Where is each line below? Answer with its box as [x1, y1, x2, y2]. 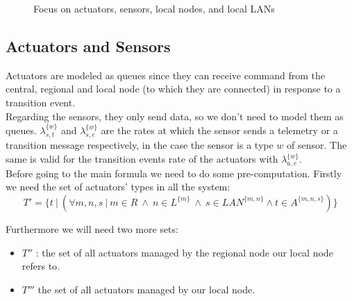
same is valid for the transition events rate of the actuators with [6, 152, 278, 165]
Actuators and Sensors [6, 35, 171, 56]
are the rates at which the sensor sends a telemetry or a [101, 122, 338, 137]
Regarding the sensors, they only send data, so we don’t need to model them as [6, 108, 344, 123]
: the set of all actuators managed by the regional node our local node [35, 245, 333, 259]
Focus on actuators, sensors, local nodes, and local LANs [33, 1, 275, 15]
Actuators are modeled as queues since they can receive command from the [6, 67, 326, 82]
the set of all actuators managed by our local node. [37, 282, 255, 296]
